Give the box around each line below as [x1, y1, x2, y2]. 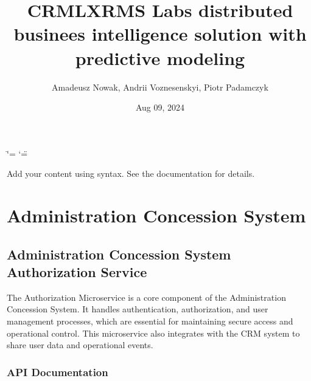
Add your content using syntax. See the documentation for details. [7, 167, 255, 180]
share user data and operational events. [7, 338, 153, 351]
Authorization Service [7, 263, 147, 281]
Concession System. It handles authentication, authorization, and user [7, 303, 268, 315]
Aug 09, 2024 [135, 101, 185, 114]
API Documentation [7, 364, 108, 379]
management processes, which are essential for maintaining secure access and [7, 315, 293, 328]
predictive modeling [75, 45, 245, 70]
